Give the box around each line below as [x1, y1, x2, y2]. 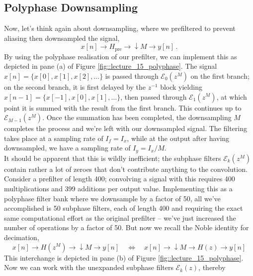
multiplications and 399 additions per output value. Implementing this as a [4, 183, 233, 193]
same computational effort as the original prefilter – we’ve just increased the [4, 212, 236, 223]
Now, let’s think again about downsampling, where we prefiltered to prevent [4, 23, 236, 33]
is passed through [105, 70, 159, 81]
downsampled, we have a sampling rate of [4, 142, 131, 153]
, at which [216, 91, 247, 102]
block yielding [160, 81, 202, 92]
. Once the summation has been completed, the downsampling [42, 112, 232, 123]
